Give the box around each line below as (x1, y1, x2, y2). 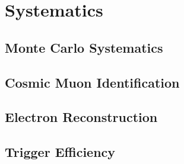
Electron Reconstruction (5, 108, 158, 126)
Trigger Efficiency (5, 143, 116, 161)
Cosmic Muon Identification (5, 73, 180, 91)
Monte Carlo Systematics (5, 38, 163, 56)
